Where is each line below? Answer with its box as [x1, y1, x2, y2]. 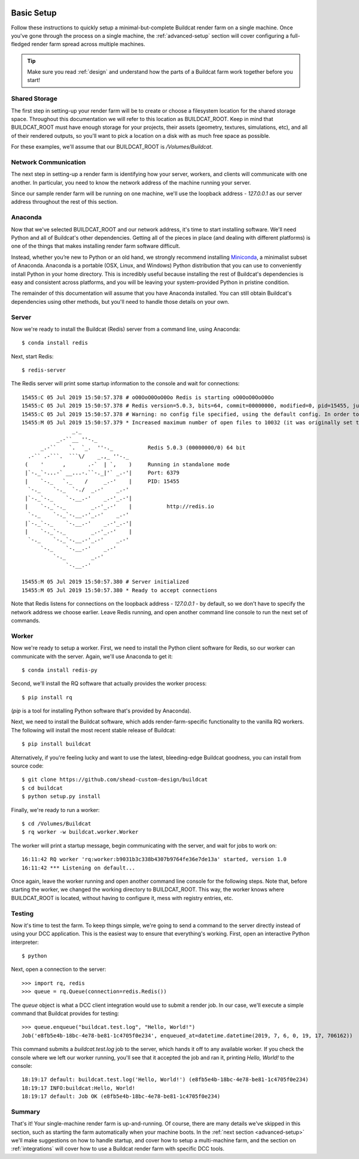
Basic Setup [11, 8, 57, 18]
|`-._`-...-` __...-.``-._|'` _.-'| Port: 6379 [25, 469, 180, 476]
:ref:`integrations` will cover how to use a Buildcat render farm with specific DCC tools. [11, 1145, 224, 1152]
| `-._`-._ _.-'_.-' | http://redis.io [25, 503, 215, 509]
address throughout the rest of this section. [11, 198, 118, 206]
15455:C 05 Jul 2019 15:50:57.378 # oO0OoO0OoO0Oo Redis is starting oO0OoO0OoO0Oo [22, 394, 275, 401]
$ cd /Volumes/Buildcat [22, 820, 92, 827]
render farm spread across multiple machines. [31, 41, 145, 48]
